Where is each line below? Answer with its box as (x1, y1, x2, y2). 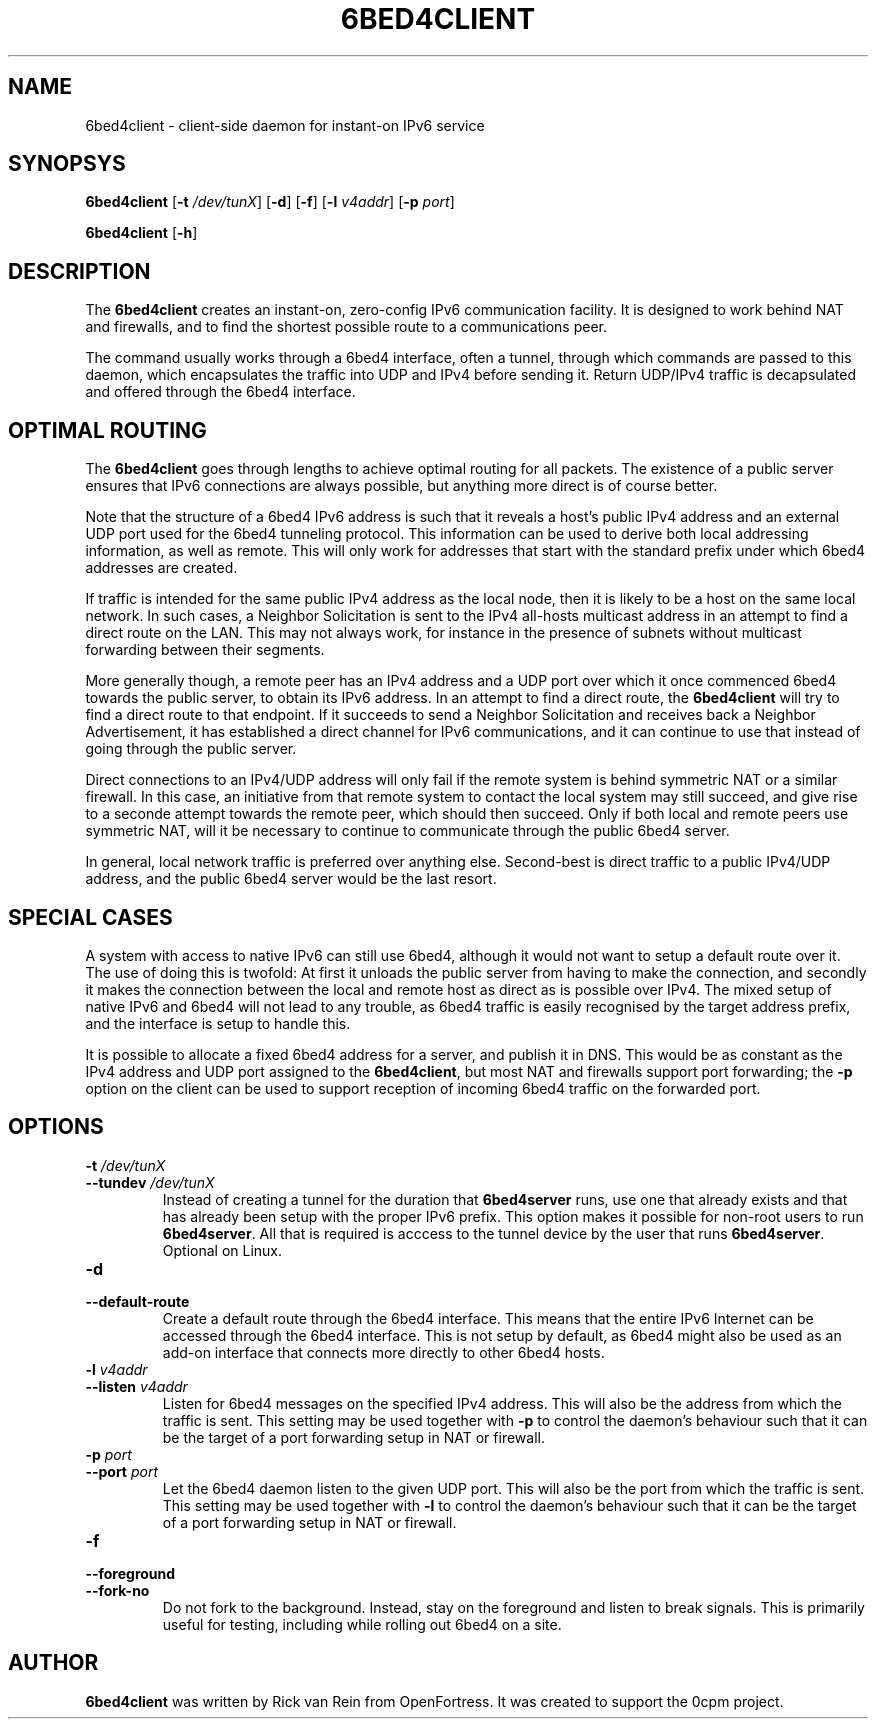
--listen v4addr (85, 1377, 188, 1395)
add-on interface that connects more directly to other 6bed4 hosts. (162, 1343, 605, 1361)
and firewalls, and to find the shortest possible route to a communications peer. (85, 318, 607, 336)
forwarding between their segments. (85, 641, 325, 659)
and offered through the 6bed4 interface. (85, 383, 356, 401)
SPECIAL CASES (8, 904, 173, 930)
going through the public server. (85, 740, 297, 758)
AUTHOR (8, 1650, 99, 1676)
